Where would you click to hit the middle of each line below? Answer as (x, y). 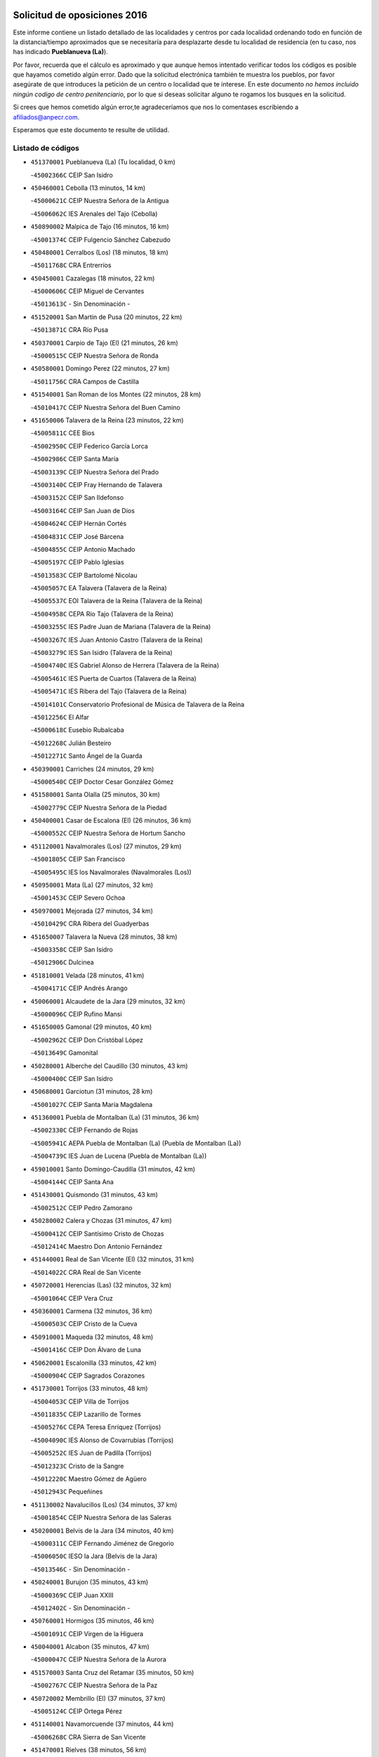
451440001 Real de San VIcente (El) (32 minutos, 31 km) (112, 1259)
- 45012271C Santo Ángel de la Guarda (87, 756)
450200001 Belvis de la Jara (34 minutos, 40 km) (102, 1530)
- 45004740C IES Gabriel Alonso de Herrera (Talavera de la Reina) (125, 666)
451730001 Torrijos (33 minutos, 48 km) (89, 1389)
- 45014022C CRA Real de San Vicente (86, 1272)
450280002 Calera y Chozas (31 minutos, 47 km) (101, 1221)
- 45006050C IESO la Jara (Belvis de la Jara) (94, 1556)
